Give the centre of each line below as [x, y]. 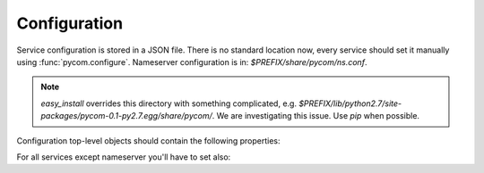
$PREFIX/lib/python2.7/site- [350, 103]
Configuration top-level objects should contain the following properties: [149, 140]
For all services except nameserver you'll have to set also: [124, 157]
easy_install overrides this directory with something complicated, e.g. [169, 103]
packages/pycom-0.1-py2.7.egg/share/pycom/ [126, 116]
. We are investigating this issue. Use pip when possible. [316, 116]
